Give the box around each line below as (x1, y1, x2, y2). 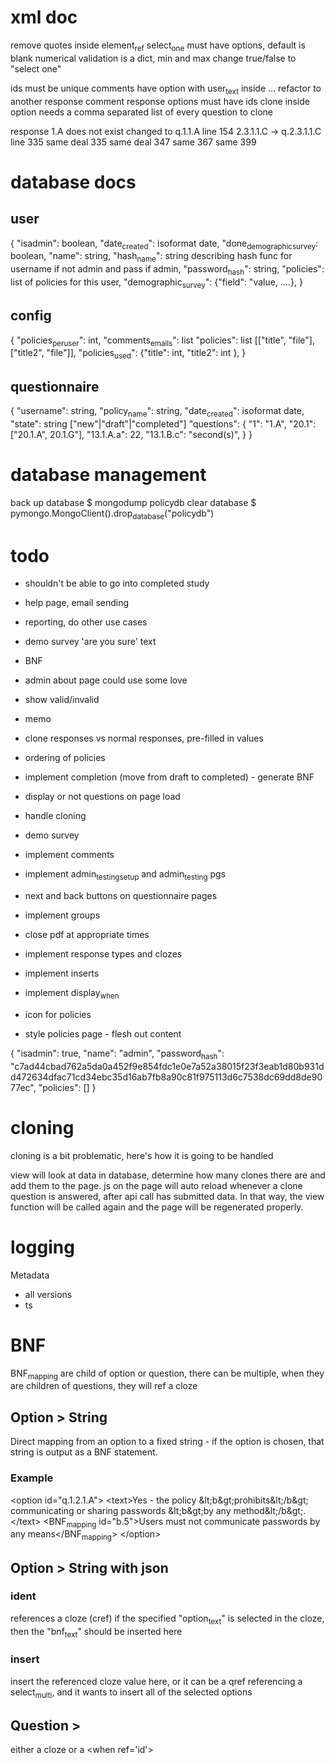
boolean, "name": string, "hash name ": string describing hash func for (10, 250, 293, 265)
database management (10, 463, 207, 486)
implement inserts (24, 967, 100, 980)
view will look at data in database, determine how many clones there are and (10, 1169, 326, 1181)
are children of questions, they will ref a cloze (10, 1380, 198, 1392)
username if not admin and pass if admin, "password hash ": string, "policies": (10, 263, 325, 277)
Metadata (10, 1269, 50, 1281)
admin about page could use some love (24, 674, 188, 686)
